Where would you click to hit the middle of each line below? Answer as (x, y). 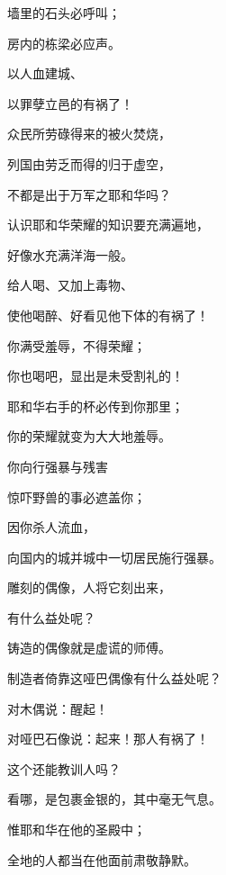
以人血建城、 (45, 73)
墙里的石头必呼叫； (64, 13)
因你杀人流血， (51, 527)
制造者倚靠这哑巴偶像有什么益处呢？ (114, 678)
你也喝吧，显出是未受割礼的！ (95, 376)
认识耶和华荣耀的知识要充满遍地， (108, 225)
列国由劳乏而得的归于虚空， (89, 163)
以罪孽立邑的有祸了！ (70, 103)
